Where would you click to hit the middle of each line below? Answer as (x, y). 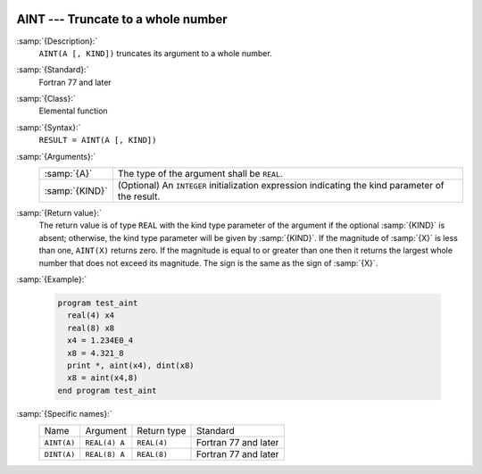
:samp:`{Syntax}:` (49, 127)
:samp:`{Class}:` (46, 99)
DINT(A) (60, 454)
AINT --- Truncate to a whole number (122, 19)
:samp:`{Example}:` (52, 279)
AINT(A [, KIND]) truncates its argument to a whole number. (155, 53)
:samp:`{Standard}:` (53, 70)
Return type (162, 431)
